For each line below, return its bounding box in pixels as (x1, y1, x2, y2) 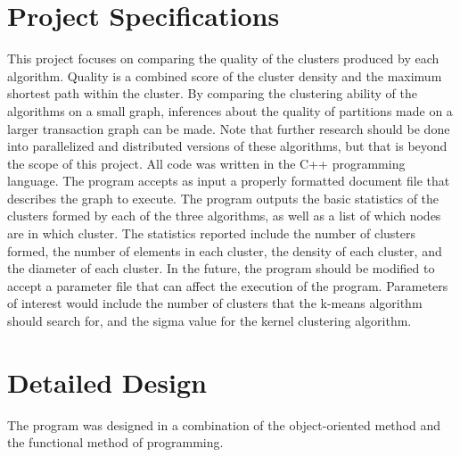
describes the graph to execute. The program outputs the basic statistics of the (7, 188, 439, 207)
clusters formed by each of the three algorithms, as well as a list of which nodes (7, 206, 441, 225)
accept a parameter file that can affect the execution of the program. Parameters (7, 276, 448, 295)
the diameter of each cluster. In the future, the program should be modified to (7, 259, 435, 278)
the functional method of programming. (7, 433, 224, 452)
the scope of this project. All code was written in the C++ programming (7, 154, 406, 172)
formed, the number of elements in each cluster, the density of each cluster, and (7, 241, 442, 260)
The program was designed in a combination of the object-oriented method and (7, 415, 440, 434)
